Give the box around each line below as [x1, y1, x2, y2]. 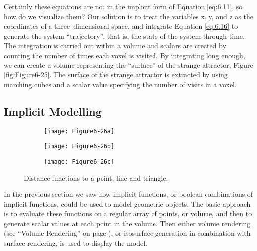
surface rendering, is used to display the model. [4, 238, 147, 248]
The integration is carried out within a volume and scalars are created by [4, 40, 226, 51]
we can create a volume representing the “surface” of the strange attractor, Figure [4, 60, 253, 70]
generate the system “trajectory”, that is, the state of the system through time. [4, 30, 245, 41]
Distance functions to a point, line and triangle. [24, 172, 168, 183]
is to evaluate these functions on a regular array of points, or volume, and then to [4, 208, 252, 219]
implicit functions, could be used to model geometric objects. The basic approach [4, 198, 251, 209]
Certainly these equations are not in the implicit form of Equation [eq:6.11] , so [4, 1, 243, 11]
